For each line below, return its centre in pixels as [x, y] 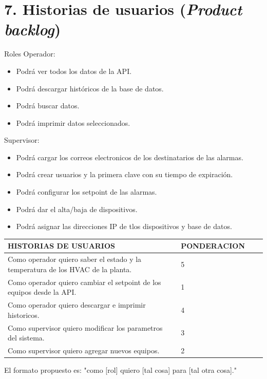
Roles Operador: [30, 54]
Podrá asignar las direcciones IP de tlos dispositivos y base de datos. [124, 226]
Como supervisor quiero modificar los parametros [85, 327]
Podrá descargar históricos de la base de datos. [90, 88]
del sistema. [26, 338]
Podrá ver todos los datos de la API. [74, 71]
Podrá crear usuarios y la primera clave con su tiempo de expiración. [125, 174]
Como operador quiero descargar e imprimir [77, 305]
